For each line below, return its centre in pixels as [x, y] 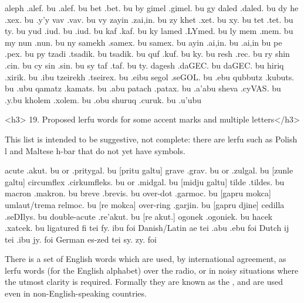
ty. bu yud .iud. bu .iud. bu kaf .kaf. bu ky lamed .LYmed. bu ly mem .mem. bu [149, 31]
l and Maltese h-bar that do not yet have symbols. [95, 150]
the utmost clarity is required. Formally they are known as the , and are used [144, 282]
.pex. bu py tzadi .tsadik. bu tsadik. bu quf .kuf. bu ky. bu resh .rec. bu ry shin [147, 54]
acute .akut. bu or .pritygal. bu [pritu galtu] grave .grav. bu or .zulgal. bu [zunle [149, 170]
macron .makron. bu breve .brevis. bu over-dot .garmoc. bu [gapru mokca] [138, 193]
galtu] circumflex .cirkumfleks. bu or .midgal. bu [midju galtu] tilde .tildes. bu [145, 181]
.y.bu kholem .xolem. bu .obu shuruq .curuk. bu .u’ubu [103, 99]
